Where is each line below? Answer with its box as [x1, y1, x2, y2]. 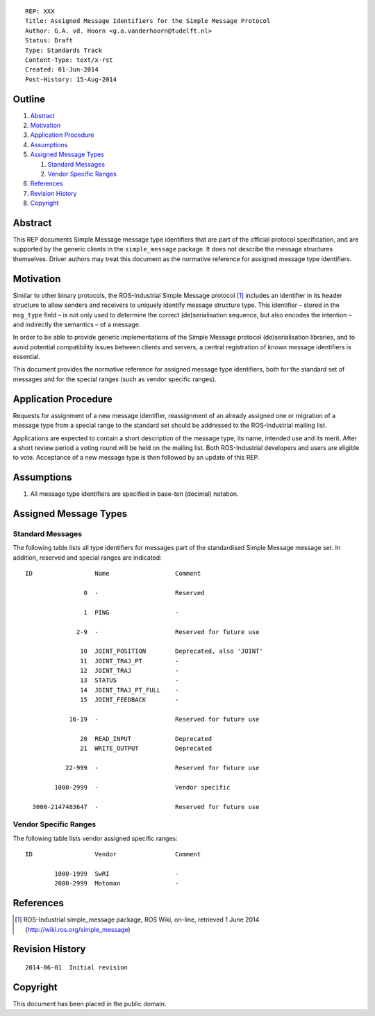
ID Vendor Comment [25, 851, 201, 858]
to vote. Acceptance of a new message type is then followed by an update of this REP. [12, 453, 260, 462]
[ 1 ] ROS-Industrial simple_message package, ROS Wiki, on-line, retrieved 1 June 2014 [15, 915, 260, 924]
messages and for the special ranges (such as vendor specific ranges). [12, 375, 217, 383]
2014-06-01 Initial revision [25, 963, 128, 972]
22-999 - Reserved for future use [65, 764, 260, 772]
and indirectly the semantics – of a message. [12, 320, 141, 328]
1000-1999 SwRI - [54, 869, 180, 878]
